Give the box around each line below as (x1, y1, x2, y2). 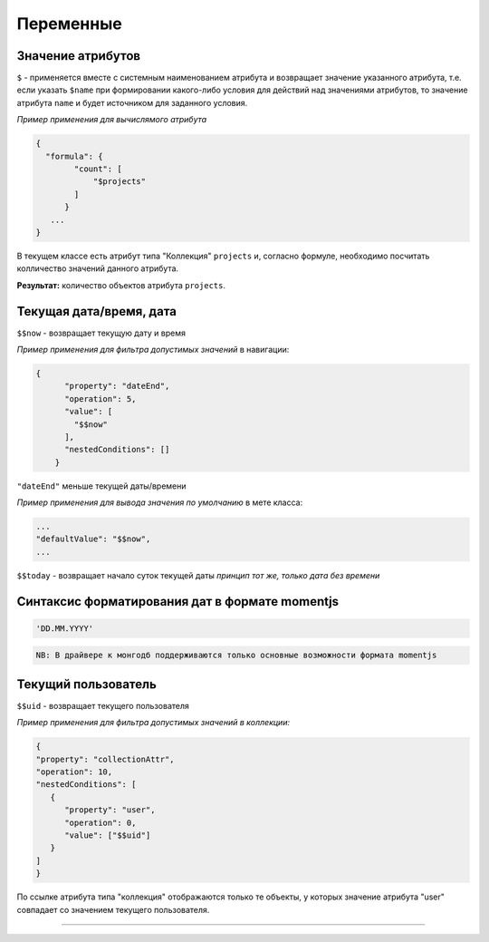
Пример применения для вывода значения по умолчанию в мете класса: (16, 497, 303, 508)
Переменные (16, 14, 122, 34)
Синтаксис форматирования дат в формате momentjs (16, 594, 340, 609)
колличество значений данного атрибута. (16, 263, 179, 274)
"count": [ (73, 164, 122, 174)
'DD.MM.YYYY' (35, 623, 94, 634)
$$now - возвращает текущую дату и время (16, 327, 186, 338)
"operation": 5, (64, 393, 137, 403)
